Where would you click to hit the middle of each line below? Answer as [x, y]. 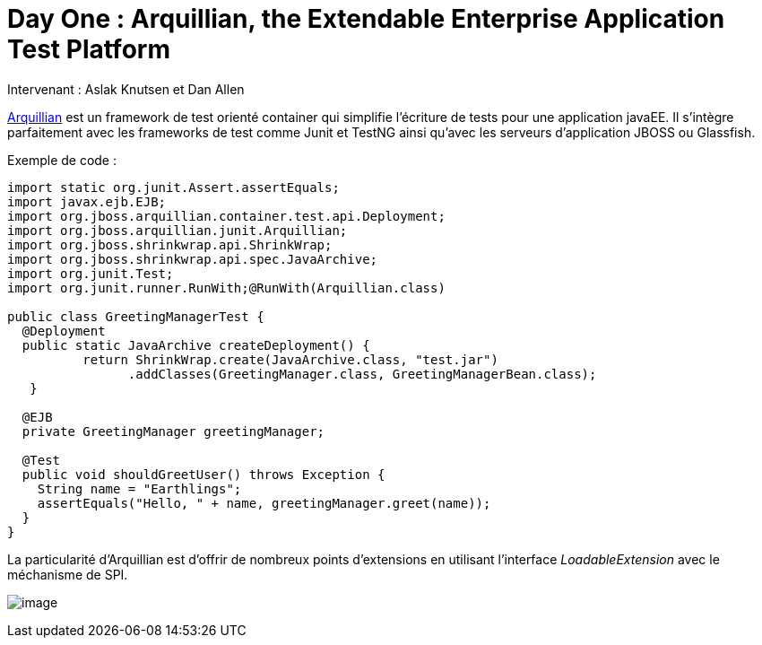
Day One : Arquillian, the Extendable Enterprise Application [366, 19]
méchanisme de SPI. [68, 574]
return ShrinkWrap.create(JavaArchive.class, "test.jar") [290, 359]
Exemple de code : [62, 160]
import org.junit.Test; [91, 273]
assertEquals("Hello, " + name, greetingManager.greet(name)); [264, 503]
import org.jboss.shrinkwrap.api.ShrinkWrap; [170, 244]
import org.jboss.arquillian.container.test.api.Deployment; [226, 216]
